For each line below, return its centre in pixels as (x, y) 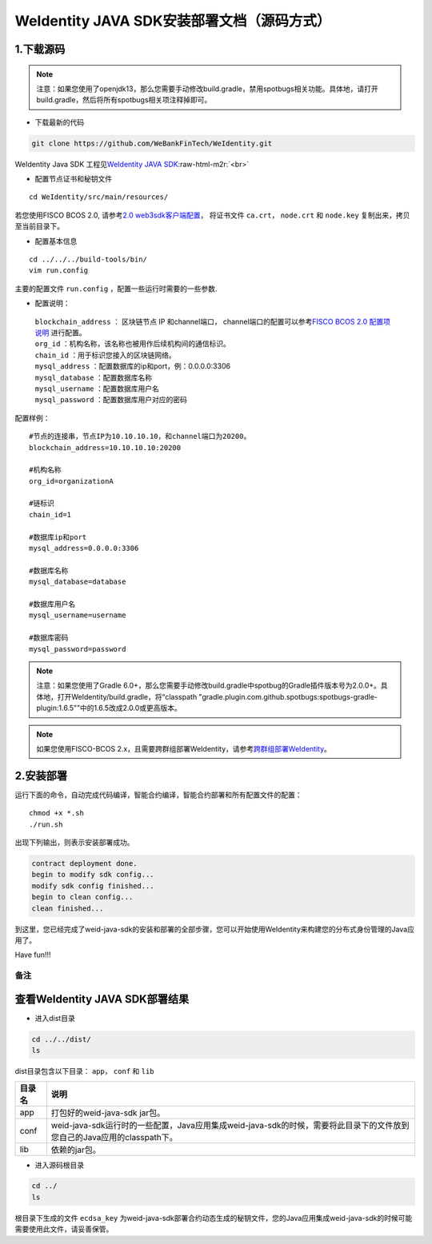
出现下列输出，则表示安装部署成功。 (74, 842)
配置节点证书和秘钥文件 (73, 179)
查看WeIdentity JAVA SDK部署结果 (102, 999)
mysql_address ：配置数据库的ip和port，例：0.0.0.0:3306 (133, 366)
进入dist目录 (55, 1018)
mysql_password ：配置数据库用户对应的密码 (111, 400)
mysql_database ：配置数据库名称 (93, 377)
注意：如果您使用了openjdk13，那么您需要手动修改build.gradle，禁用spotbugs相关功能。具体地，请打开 (208, 89)
